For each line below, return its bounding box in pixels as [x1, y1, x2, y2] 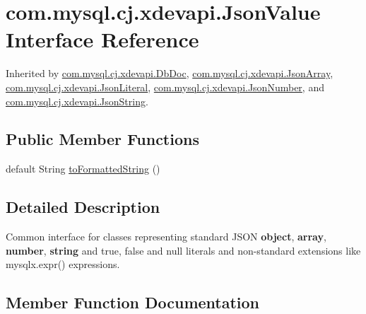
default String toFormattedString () [6, 161, 160, 176]
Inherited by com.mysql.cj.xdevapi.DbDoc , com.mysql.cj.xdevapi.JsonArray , [6, 66, 333, 81]
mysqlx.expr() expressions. [6, 257, 120, 272]
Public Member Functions [6, 128, 199, 150]
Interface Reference [6, 25, 199, 54]
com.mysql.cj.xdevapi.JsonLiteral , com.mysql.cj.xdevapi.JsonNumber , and [6, 79, 324, 94]
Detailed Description [6, 196, 160, 218]
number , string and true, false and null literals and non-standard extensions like [6, 243, 361, 257]
